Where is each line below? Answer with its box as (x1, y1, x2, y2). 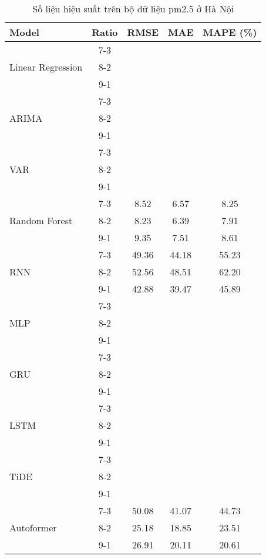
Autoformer (9, 521, 57, 534)
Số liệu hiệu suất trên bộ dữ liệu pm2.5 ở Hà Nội (32, 2, 234, 15)
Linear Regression (9, 60, 83, 74)
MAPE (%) (203, 25, 257, 39)
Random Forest (9, 214, 73, 227)
